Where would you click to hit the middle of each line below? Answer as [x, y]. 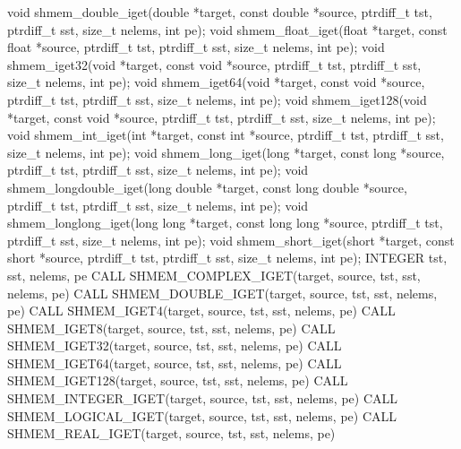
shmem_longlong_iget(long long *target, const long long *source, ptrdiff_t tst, [225, 223]
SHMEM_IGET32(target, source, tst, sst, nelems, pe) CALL [175, 345]
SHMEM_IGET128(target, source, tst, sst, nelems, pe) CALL [178, 380]
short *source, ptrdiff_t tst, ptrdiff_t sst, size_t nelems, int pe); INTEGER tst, [227, 258]
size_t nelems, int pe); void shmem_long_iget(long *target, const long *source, [226, 152]
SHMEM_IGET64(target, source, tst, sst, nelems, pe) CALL [175, 363]
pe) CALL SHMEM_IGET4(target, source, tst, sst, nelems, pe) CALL [201, 311]
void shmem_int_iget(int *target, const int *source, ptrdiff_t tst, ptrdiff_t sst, [226, 135]
